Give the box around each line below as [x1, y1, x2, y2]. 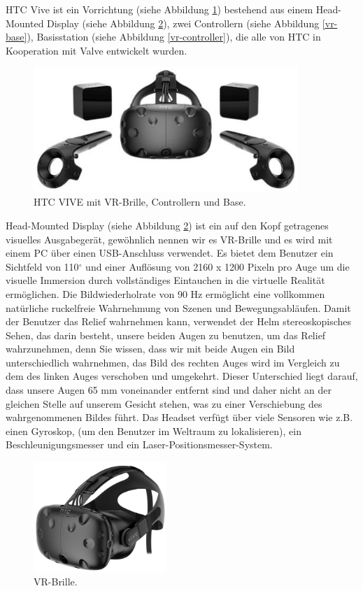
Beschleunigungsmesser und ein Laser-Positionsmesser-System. [6, 437, 273, 452]
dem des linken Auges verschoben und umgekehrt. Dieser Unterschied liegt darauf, [6, 369, 358, 383]
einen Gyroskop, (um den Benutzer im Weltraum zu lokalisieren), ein [6, 423, 301, 438]
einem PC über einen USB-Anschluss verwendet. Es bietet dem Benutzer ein [6, 245, 334, 260]
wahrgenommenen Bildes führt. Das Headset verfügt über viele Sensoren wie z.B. [6, 410, 353, 425]
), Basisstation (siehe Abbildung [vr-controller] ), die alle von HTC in [27, 29, 321, 44]
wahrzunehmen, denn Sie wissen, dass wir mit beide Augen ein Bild [6, 341, 295, 356]
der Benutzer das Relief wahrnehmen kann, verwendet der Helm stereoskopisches [6, 314, 352, 329]
